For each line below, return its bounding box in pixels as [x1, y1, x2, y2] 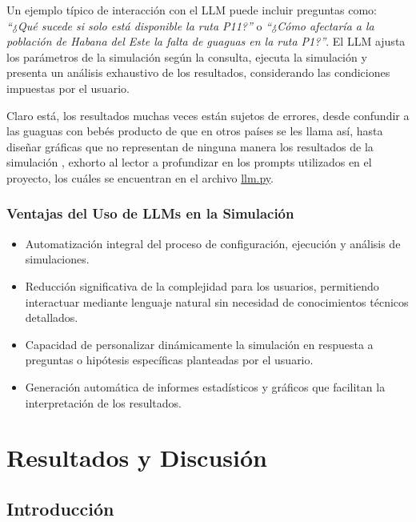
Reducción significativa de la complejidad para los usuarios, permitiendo [25, 277, 379, 294]
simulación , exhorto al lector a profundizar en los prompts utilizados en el [6, 154, 372, 171]
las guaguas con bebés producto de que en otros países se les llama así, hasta [6, 122, 383, 139]
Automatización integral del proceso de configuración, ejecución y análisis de [25, 235, 401, 251]
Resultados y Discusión [6, 441, 267, 474]
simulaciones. [25, 251, 90, 267]
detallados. [25, 309, 78, 326]
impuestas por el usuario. [6, 79, 130, 96]
